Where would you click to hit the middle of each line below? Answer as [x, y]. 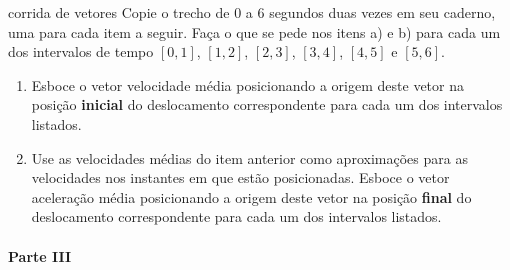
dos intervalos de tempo [81, 51]
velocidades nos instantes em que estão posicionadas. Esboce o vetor [240, 177]
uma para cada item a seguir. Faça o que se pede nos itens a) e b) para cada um [254, 31]
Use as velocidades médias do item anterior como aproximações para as [249, 157]
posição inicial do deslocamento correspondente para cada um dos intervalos [267, 104]
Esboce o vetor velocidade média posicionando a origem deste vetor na [247, 84]
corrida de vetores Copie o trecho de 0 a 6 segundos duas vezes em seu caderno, [252, 12]
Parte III [40, 255]
